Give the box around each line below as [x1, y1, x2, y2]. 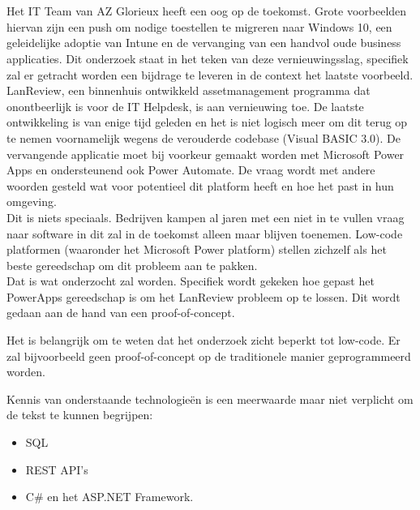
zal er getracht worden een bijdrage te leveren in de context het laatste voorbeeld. [6, 66, 414, 83]
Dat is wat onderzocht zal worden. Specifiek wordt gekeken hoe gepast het [6, 272, 375, 289]
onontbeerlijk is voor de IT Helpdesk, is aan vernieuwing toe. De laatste [6, 97, 364, 114]
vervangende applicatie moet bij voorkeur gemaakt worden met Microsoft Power [6, 145, 405, 162]
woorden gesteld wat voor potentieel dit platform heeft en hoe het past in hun [6, 177, 394, 194]
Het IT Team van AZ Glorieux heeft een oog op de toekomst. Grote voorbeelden [6, 2, 407, 19]
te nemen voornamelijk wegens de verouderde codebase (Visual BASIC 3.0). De [6, 129, 401, 146]
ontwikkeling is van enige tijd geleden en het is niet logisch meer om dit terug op [6, 114, 408, 131]
